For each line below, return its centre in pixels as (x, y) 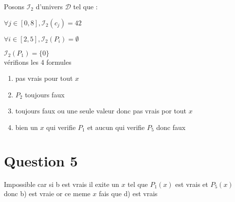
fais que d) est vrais (128, 193)
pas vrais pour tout (44, 78)
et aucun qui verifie (116, 127)
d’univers (49, 6)
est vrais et (192, 184)
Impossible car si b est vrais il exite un (62, 184)
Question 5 (41, 160)
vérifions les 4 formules (38, 62)
